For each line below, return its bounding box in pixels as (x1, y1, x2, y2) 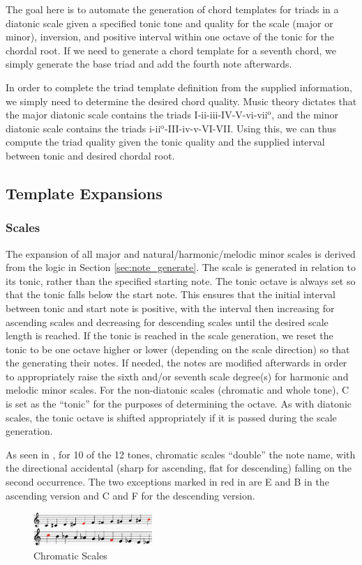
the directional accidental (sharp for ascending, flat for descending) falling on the (6, 460, 352, 475)
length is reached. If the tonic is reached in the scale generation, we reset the (6, 328, 333, 343)
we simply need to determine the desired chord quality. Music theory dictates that (6, 93, 357, 108)
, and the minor (271, 107, 338, 122)
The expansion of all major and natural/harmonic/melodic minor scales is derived (6, 246, 356, 261)
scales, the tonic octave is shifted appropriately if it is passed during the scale (6, 410, 337, 424)
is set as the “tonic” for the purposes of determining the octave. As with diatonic (6, 396, 352, 411)
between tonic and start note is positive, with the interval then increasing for (6, 300, 335, 315)
